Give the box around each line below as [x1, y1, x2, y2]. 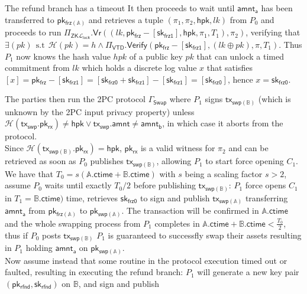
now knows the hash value [16, 50, 111, 62]
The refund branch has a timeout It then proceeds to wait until [5, 2, 235, 14]
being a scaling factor [185, 167, 263, 179]
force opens [245, 179, 286, 191]
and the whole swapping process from [5, 217, 141, 229]
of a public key [129, 50, 183, 62]
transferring [245, 191, 288, 204]
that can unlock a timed [196, 50, 284, 62]
